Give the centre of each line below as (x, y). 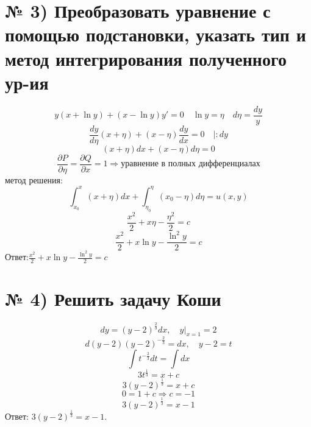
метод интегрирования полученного (146, 58)
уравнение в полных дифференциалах (191, 164)
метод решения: (34, 179)
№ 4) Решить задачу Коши (113, 299)
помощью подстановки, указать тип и (155, 34)
